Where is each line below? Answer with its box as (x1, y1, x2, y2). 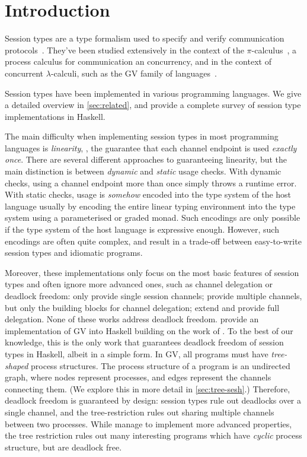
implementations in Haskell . (5, 110, 105, 122)
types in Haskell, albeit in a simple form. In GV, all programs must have (5, 347, 268, 360)
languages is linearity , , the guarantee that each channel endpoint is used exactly (5, 141, 297, 154)
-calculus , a (251, 43, 297, 56)
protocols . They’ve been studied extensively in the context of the (5, 43, 244, 56)
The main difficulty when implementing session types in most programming (5, 130, 279, 142)
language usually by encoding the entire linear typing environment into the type (5, 199, 296, 212)
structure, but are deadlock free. (5, 440, 122, 453)
